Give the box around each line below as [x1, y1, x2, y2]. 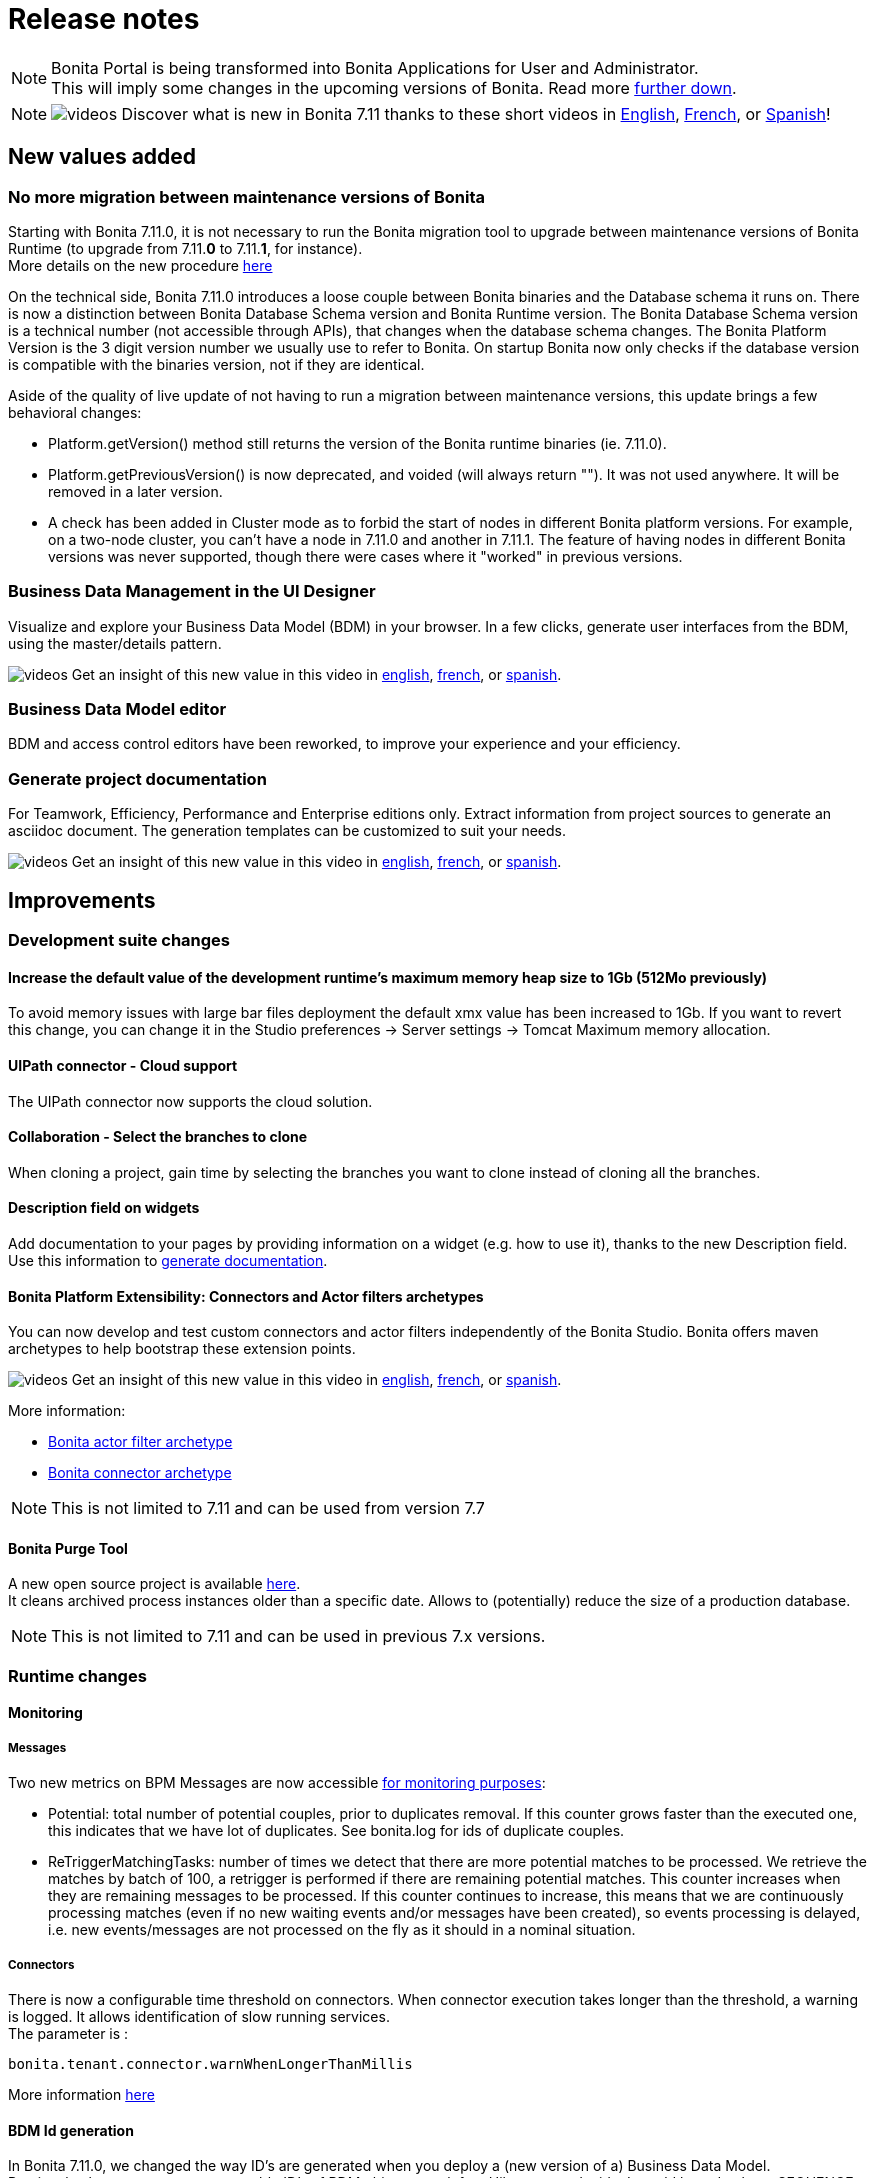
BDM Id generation [8, 2121, 134, 2139]
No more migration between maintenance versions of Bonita [8, 186, 485, 207]
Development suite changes [8, 930, 230, 951]
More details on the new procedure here [8, 256, 273, 274]
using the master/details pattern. [8, 634, 222, 652]
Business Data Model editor [8, 699, 227, 720]
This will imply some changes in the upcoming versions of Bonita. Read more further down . [51, 77, 737, 98]
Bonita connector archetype [48, 1464, 232, 1482]
